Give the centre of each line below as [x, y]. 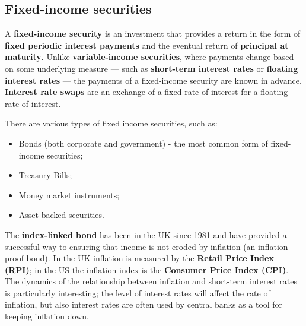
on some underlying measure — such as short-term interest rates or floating [152, 68]
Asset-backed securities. [61, 215]
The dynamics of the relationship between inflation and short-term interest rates [151, 281]
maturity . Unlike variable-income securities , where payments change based [149, 57]
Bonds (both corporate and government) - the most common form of [143, 143]
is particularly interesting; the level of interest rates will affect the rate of [138, 292]
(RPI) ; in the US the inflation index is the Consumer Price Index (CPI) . [147, 269]
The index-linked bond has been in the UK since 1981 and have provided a [146, 234]
